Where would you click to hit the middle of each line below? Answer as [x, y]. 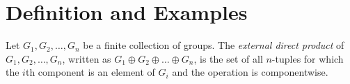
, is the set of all [228, 58]
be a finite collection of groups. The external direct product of [214, 45]
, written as [87, 58]
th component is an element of [90, 72]
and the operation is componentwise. [250, 72]
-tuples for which [308, 58]
